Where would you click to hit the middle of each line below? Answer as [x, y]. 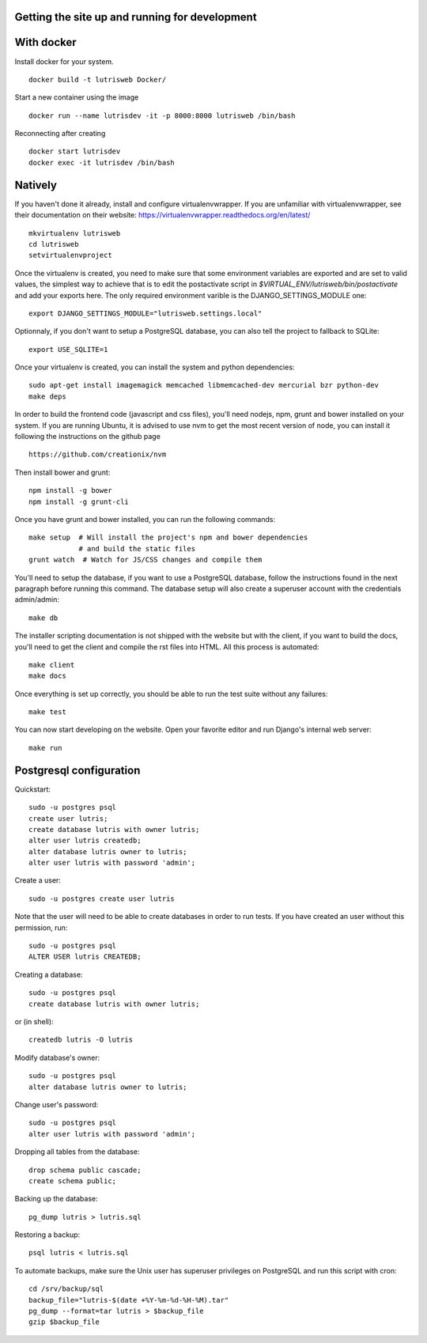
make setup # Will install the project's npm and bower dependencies [168, 537]
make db [43, 618]
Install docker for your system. [64, 61]
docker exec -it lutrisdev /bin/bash [102, 163]
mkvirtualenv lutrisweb [75, 233]
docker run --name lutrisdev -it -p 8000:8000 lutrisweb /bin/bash [162, 115]
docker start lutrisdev [75, 151]
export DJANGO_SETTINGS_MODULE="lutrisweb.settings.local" [145, 313]
